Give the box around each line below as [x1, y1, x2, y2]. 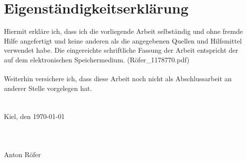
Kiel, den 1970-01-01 [4, 111, 65, 121]
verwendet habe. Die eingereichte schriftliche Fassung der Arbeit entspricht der [4, 45, 238, 55]
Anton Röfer [4, 149, 41, 159]
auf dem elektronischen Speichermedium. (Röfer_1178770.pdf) [4, 54, 190, 64]
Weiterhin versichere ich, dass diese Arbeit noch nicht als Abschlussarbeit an [4, 73, 232, 84]
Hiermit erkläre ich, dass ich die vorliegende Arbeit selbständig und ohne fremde [4, 26, 243, 36]
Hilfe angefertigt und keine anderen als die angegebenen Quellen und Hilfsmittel [4, 35, 242, 45]
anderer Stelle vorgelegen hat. [4, 83, 92, 93]
